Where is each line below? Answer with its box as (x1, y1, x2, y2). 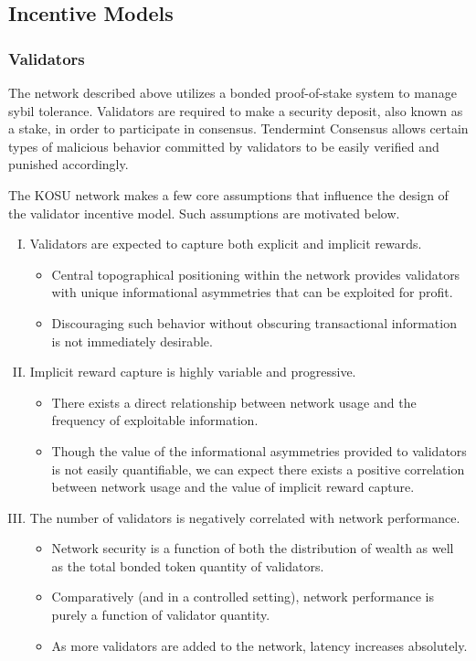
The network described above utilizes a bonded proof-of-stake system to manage (8, 83, 457, 101)
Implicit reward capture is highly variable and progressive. (29, 362, 356, 381)
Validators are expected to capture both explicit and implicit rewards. (29, 234, 422, 253)
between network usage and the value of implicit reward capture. (51, 477, 415, 496)
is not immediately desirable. (51, 331, 213, 350)
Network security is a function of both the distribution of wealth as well (51, 538, 454, 558)
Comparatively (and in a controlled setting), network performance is (51, 587, 435, 606)
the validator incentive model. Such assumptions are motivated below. (8, 203, 400, 222)
